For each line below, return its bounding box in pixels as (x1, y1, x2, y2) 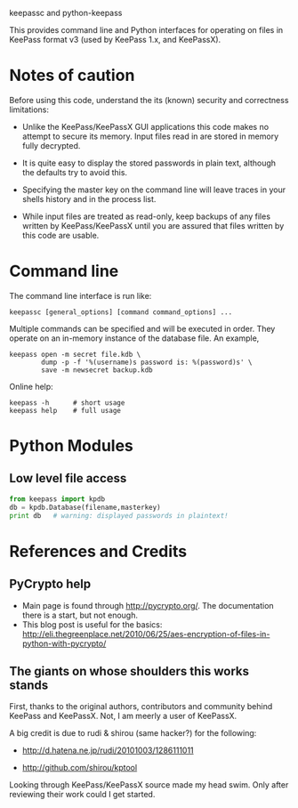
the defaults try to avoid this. (21, 166, 127, 177)
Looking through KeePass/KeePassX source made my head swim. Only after (9, 780, 289, 790)
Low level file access (9, 471, 127, 486)
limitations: (9, 104, 50, 115)
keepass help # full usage (9, 406, 122, 415)
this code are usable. (21, 230, 100, 240)
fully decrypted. (21, 140, 81, 150)
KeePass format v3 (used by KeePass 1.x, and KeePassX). (9, 35, 221, 44)
